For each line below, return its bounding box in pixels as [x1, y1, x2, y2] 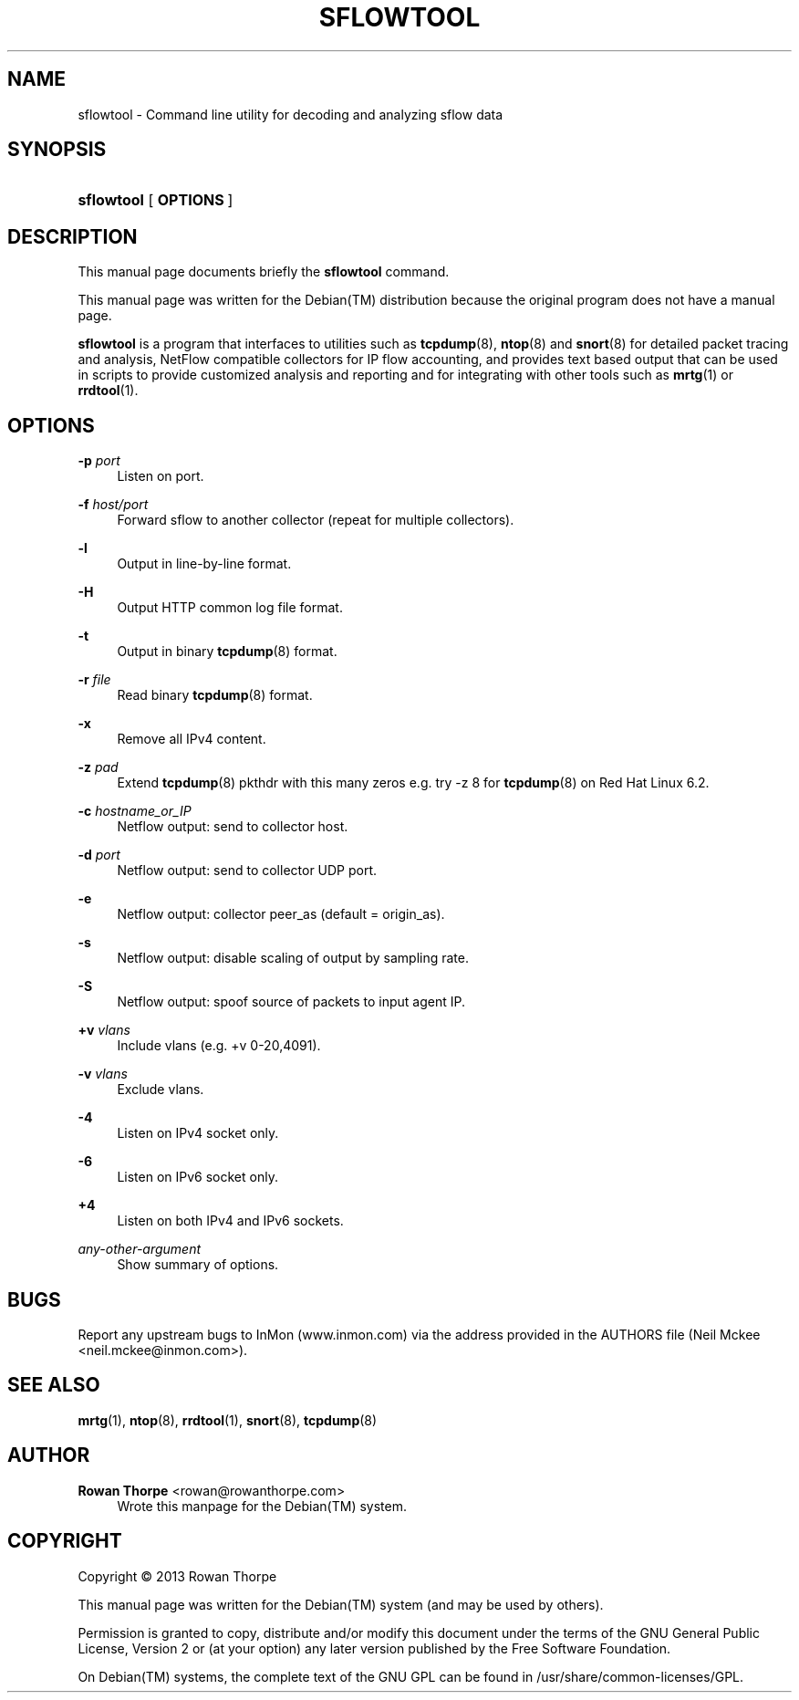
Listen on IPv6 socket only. [117, 1169, 278, 1185]
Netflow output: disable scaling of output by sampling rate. [117, 950, 470, 966]
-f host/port [78, 496, 149, 513]
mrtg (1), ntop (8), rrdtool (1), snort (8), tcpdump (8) [78, 1412, 378, 1428]
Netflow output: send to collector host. [117, 819, 348, 835]
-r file [78, 672, 111, 688]
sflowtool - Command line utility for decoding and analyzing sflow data [78, 106, 503, 122]
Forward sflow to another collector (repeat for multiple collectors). [117, 512, 514, 528]
